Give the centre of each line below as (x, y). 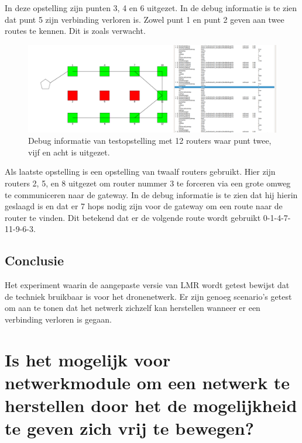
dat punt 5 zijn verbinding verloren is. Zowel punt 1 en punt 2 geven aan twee (145, 19)
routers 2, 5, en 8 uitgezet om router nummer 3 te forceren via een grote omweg (148, 183)
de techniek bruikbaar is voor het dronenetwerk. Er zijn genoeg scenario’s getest (148, 296)
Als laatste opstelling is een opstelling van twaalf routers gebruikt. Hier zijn (140, 172)
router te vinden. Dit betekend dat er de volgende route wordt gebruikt (133, 217)
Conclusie (35, 260)
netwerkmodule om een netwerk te (147, 382)
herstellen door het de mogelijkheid (151, 405)
